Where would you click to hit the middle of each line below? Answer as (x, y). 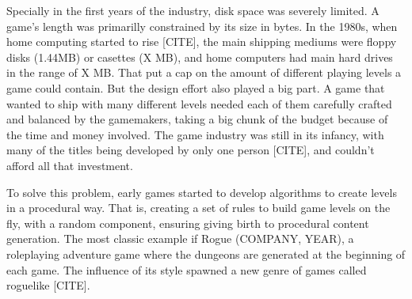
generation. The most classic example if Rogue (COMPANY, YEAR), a (180, 238)
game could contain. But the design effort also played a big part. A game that (196, 87)
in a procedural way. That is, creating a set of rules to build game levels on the (198, 208)
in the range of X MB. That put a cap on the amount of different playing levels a (204, 72)
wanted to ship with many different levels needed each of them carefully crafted (199, 103)
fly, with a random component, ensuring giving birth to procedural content (188, 223)
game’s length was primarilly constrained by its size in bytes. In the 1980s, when (202, 26)
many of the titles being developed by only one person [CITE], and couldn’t (191, 150)
